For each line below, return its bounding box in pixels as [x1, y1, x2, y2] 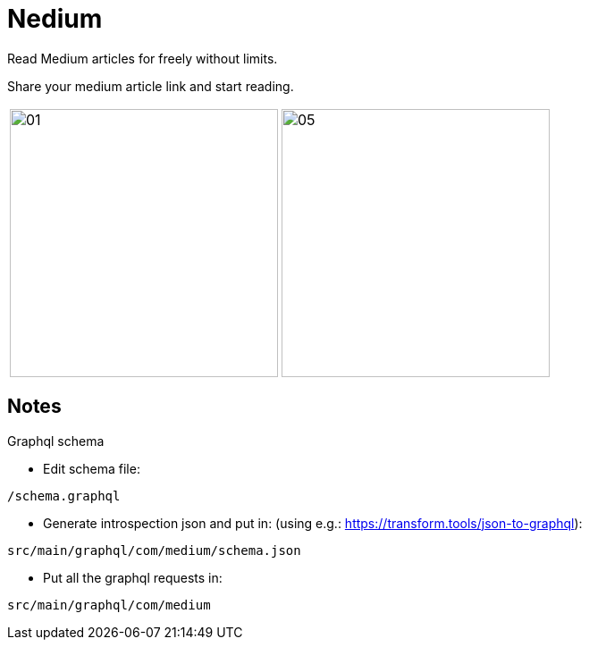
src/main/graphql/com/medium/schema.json [7, 542, 301, 558]
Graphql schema [7, 433, 105, 449]
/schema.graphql [7, 488, 121, 503]
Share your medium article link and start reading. [7, 78, 294, 94]
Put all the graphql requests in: [43, 569, 223, 585]
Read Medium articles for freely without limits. [7, 50, 278, 66]
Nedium [7, 4, 103, 34]
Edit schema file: [43, 460, 140, 476]
